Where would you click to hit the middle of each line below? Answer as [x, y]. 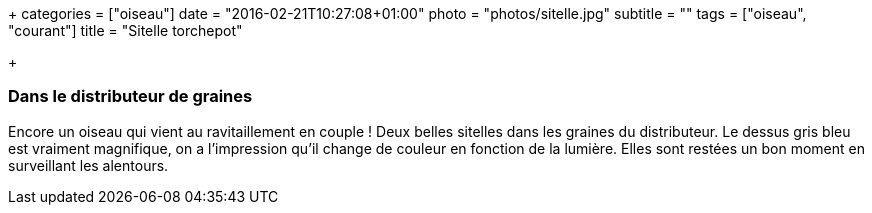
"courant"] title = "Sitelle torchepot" [125, 30]
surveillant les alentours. [88, 165]
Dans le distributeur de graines [130, 96]
